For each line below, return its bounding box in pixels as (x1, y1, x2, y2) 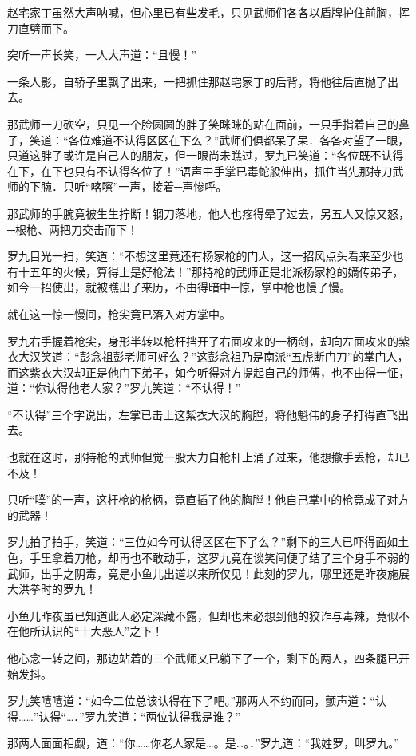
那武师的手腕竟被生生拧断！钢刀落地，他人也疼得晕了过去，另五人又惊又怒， (7, 204, 410, 221)
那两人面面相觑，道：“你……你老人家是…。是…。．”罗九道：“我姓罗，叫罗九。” (7, 734, 399, 751)
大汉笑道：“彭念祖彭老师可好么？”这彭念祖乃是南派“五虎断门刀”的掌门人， (18, 348, 409, 365)
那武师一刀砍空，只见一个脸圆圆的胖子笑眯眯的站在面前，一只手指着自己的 (7, 115, 398, 132)
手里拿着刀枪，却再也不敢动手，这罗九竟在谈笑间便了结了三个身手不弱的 (29, 549, 410, 566)
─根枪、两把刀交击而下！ (7, 220, 138, 237)
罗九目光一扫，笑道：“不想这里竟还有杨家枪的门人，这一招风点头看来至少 (7, 247, 393, 264)
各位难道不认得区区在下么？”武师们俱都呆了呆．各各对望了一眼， (68, 131, 410, 148)
